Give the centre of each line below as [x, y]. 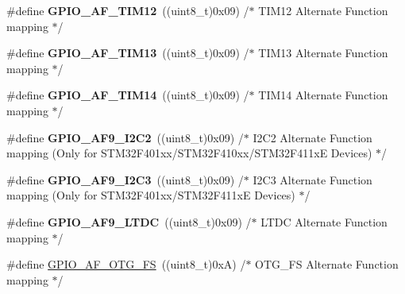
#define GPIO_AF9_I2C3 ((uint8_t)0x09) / [125, 179]
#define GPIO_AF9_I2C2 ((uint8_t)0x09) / [125, 137]
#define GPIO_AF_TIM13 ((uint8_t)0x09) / [128, 53]
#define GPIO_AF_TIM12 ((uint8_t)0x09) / [128, 10]
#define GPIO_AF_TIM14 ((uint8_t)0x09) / [128, 95]
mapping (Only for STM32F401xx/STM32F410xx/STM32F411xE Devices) [189, 153]
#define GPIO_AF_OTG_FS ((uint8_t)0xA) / [126, 264]
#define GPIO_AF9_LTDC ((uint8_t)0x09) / [129, 221]
